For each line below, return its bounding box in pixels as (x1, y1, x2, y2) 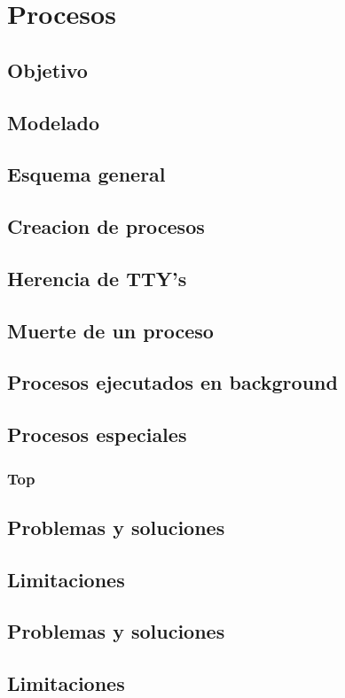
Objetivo (7, 56, 88, 83)
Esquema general (7, 160, 166, 188)
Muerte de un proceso (7, 316, 214, 344)
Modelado (7, 108, 100, 136)
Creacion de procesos (7, 213, 205, 240)
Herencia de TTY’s (7, 264, 187, 291)
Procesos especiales (7, 421, 187, 448)
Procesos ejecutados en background (7, 368, 338, 396)
